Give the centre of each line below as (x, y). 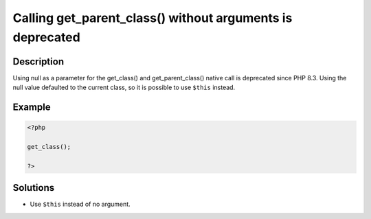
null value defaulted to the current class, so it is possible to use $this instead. (124, 88)
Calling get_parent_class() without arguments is (153, 18)
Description (38, 61)
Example (32, 107)
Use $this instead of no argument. (80, 204)
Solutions (34, 188)
